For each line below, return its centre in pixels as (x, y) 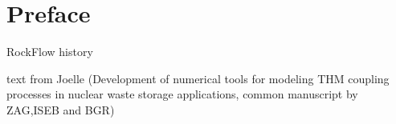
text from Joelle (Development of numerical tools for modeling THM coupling (198, 78)
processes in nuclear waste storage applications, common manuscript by (182, 94)
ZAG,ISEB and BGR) (61, 109)
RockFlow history (50, 52)
